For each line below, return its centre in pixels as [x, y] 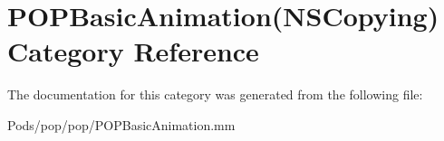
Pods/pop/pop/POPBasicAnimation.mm [121, 124]
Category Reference [133, 51]
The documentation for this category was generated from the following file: [215, 94]
